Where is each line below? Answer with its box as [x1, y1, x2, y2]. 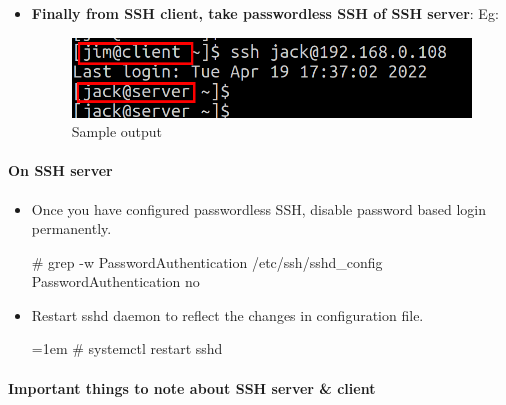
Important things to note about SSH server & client [8, 377, 376, 398]
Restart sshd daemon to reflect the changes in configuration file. [31, 304, 424, 325]
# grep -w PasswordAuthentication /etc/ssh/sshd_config [31, 251, 383, 272]
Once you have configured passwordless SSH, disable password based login [31, 198, 486, 219]
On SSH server [8, 160, 113, 181]
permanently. [31, 218, 112, 239]
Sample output [71, 121, 163, 142]
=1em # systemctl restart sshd [31, 338, 223, 359]
